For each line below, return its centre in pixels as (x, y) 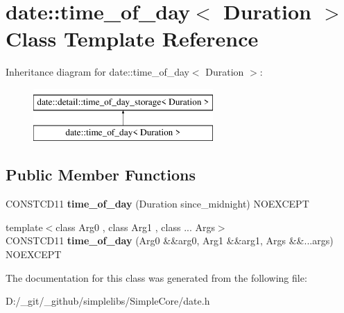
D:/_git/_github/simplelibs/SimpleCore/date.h (108, 301)
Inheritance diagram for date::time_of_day (97, 72)
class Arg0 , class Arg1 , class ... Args (135, 227)
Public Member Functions (101, 175)
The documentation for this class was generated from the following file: (156, 277)
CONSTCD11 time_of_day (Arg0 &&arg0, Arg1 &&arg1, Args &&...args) (170, 240)
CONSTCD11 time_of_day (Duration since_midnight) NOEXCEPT (157, 204)
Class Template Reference (132, 39)
